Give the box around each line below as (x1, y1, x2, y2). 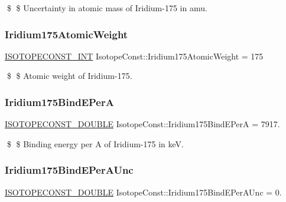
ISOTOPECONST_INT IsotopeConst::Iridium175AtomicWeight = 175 (5, 49, 264, 62)
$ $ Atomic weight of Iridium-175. (6, 69, 132, 82)
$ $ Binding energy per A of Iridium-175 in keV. (6, 137, 184, 150)
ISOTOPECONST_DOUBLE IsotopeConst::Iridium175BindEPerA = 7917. (5, 118, 280, 130)
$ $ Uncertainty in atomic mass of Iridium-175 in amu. (6, 2, 207, 14)
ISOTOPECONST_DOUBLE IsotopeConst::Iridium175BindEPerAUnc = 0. (5, 186, 282, 198)
